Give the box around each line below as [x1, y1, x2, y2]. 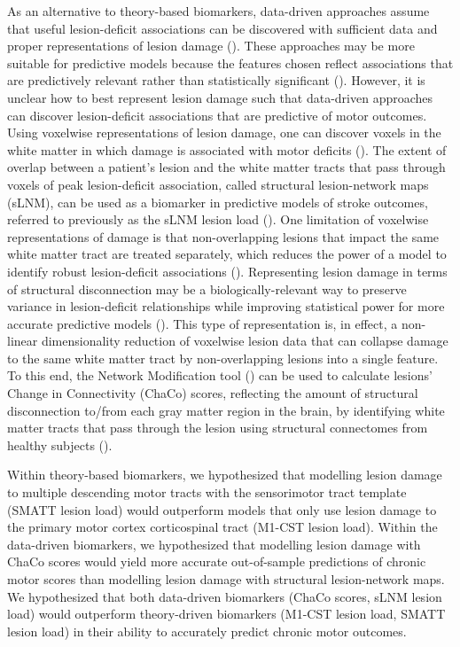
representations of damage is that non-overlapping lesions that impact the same [7, 227, 440, 246]
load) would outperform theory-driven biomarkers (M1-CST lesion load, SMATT [7, 604, 446, 623]
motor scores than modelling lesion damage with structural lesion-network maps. [7, 570, 445, 588]
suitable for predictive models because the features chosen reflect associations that [7, 53, 454, 72]
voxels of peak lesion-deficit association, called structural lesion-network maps [7, 175, 429, 193]
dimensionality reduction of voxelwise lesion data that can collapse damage [41, 331, 448, 350]
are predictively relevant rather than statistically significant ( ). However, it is [7, 71, 425, 90]
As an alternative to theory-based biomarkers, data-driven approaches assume [7, 2, 430, 19]
